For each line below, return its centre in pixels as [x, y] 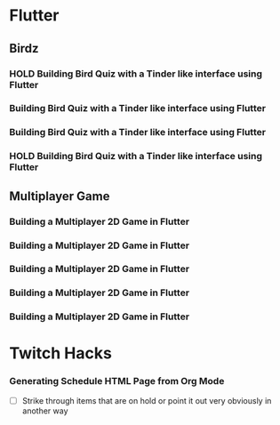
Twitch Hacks [61, 353]
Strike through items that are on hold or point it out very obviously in [147, 400]
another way [45, 411]
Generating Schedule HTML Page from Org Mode [117, 381]
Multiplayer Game [60, 196]
